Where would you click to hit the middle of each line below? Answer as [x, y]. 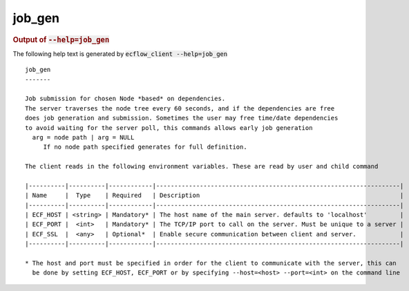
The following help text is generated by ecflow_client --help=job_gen [120, 54]
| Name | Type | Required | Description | [215, 196]
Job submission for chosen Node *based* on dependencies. [125, 99]
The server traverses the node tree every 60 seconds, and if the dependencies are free [180, 108]
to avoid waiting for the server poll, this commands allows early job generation [169, 128]
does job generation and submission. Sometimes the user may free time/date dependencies [182, 118]
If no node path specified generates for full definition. [145, 147]
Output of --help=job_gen [61, 39]
